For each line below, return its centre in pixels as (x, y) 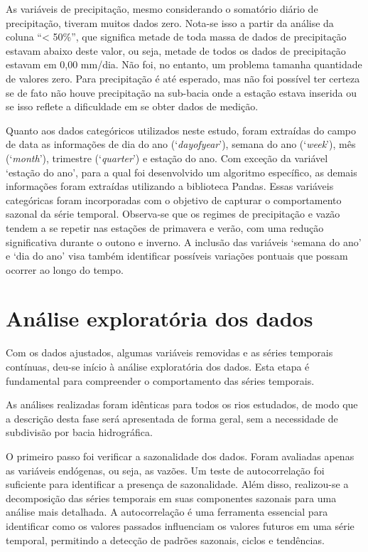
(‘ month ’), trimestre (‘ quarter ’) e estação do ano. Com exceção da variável (167, 158)
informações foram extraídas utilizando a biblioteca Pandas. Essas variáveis (170, 186)
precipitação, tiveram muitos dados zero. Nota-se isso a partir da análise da (170, 22)
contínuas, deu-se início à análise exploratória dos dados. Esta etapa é (158, 366)
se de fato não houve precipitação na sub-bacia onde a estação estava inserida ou (181, 92)
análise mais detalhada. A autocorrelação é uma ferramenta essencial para (167, 512)
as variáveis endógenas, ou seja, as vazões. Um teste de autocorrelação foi (165, 470)
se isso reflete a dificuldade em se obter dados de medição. (132, 106)
